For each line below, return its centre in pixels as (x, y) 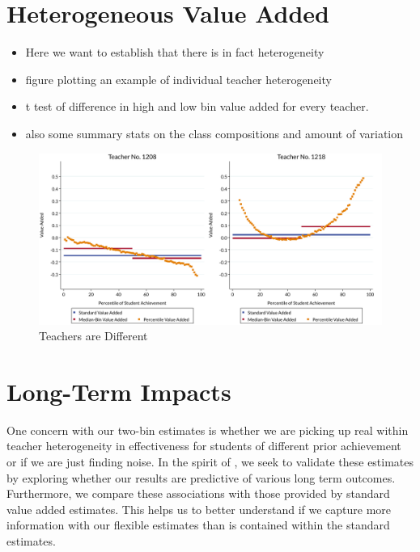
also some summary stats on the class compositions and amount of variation (214, 133)
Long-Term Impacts (119, 391)
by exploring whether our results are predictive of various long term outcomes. (201, 477)
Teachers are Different (93, 336)
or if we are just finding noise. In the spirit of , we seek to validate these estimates (210, 461)
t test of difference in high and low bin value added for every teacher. (197, 106)
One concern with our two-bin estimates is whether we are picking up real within (208, 430)
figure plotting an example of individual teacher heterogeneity (178, 79)
